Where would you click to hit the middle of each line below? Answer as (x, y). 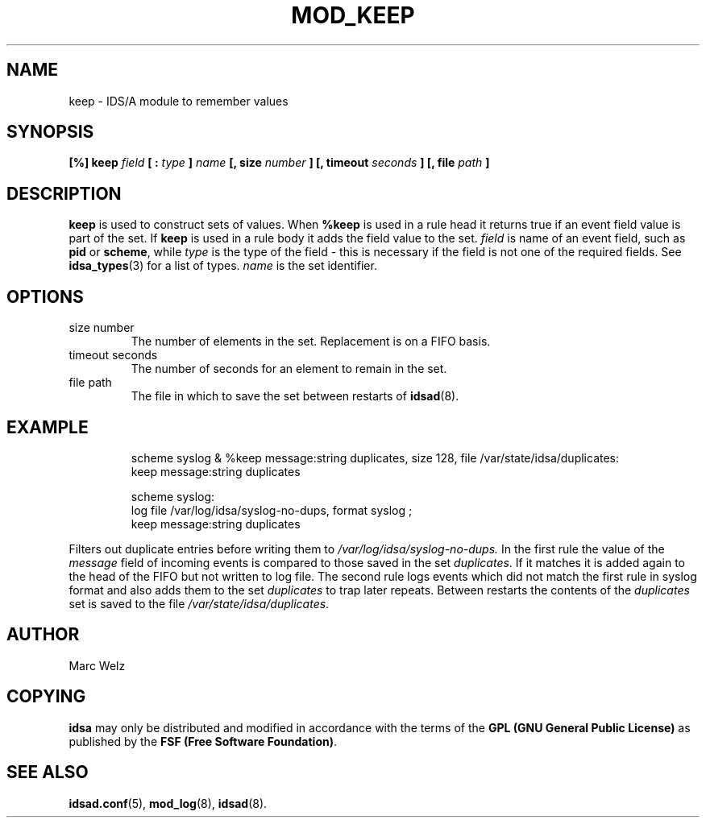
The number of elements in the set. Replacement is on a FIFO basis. (311, 342)
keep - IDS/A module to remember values (179, 101)
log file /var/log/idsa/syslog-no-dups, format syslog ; (272, 510)
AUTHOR (43, 635)
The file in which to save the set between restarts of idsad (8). (295, 396)
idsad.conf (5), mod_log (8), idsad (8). (168, 803)
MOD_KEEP (353, 15)
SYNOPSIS (50, 132)
